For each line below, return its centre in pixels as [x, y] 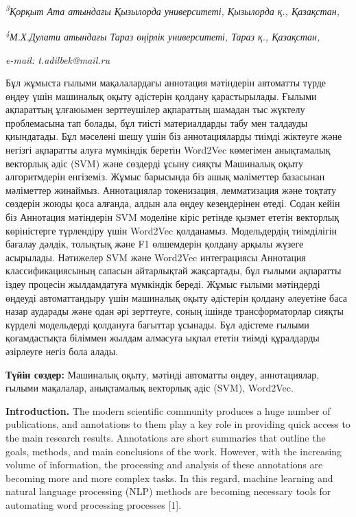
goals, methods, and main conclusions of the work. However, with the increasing [174, 451]
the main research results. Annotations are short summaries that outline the [166, 437]
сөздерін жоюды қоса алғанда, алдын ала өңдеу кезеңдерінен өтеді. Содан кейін [173, 203]
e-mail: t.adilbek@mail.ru [58, 59]
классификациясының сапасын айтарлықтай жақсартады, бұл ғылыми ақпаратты [174, 270]
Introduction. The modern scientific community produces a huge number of [168, 410]
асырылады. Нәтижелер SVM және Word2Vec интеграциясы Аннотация [156, 257]
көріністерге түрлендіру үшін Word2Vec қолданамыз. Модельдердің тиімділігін [171, 230]
